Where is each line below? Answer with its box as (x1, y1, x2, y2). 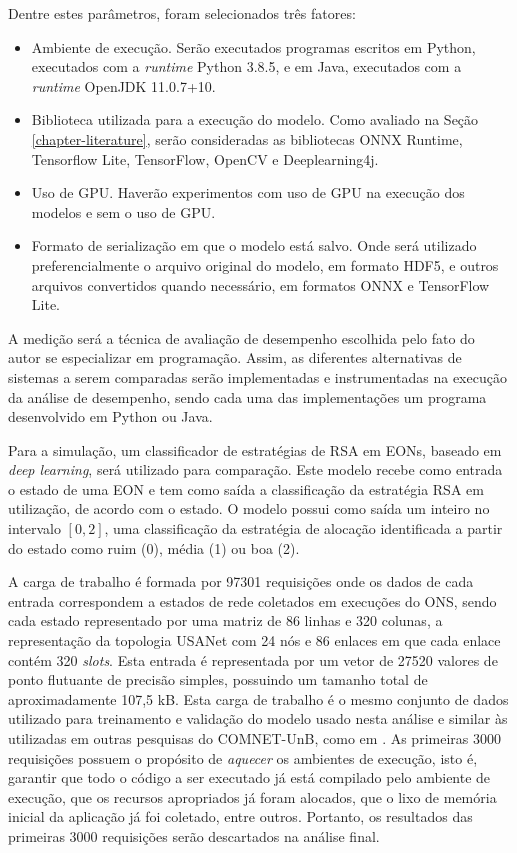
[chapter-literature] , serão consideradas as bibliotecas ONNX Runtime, (31, 128, 463, 149)
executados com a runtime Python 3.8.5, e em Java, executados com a (31, 56, 462, 77)
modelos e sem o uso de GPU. (31, 201, 216, 222)
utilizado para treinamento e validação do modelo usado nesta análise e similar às (8, 708, 508, 729)
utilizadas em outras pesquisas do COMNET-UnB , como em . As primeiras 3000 (8, 728, 501, 748)
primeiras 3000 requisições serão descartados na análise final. (8, 825, 380, 846)
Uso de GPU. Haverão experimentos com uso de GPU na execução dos (31, 182, 465, 203)
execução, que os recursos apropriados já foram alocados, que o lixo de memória (8, 786, 497, 807)
